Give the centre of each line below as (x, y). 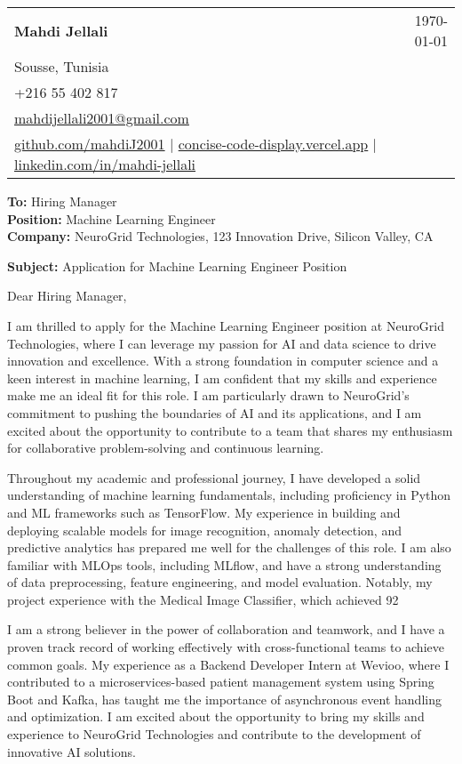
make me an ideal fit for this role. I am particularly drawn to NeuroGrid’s (208, 395)
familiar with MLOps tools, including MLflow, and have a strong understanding (224, 564)
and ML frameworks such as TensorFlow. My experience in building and (204, 512)
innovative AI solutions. (72, 751)
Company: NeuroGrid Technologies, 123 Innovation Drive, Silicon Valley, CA (220, 236)
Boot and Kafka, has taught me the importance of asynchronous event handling (224, 699)
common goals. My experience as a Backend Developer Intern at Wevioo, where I (228, 664)
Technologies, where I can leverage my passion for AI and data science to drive (222, 343)
